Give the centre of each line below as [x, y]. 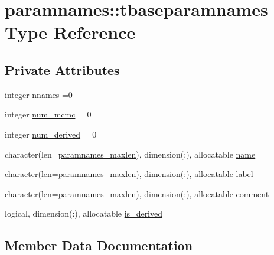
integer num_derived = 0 [51, 134]
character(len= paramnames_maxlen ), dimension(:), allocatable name [130, 154]
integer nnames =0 [39, 94]
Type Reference [70, 32]
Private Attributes [62, 69]
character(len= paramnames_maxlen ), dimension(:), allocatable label [129, 174]
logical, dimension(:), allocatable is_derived [84, 213]
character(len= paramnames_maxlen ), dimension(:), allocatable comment [137, 193]
